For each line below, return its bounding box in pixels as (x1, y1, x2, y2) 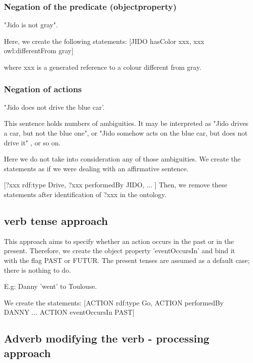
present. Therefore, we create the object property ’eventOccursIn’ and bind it (4, 245, 235, 256)
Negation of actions (4, 82, 82, 95)
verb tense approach (4, 213, 108, 228)
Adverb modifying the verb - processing (4, 331, 210, 346)
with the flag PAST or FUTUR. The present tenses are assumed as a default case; (4, 255, 250, 265)
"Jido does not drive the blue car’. (4, 101, 105, 112)
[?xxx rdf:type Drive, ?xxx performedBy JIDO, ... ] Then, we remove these (4, 180, 228, 190)
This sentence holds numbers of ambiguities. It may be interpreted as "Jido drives (4, 118, 249, 128)
